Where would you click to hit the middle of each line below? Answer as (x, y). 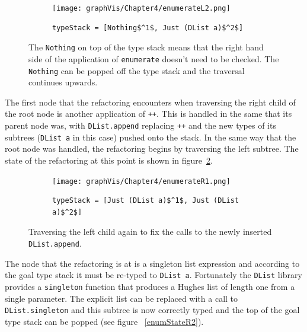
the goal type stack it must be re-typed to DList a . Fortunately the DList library (153, 275)
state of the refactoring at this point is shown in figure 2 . (109, 160)
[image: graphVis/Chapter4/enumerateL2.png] (141, 8)
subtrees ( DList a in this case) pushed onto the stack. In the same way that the (151, 137)
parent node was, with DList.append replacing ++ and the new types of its (140, 125)
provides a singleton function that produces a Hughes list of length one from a (150, 286)
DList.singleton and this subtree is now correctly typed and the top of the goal (152, 310)
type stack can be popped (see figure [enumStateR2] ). (104, 321)
